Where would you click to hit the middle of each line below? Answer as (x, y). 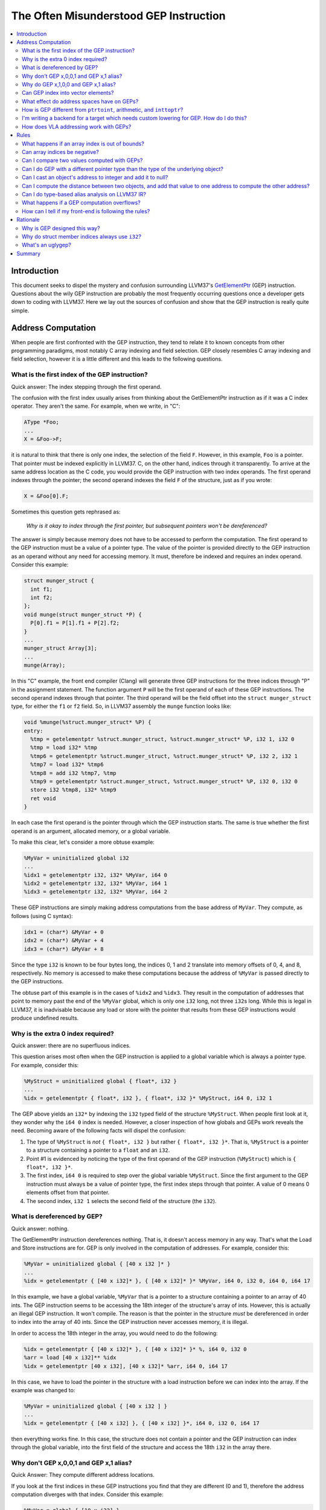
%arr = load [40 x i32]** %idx (70, 1358)
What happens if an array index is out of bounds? (83, 143)
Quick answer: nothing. (40, 1229)
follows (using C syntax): (42, 916)
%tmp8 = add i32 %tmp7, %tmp (74, 773)
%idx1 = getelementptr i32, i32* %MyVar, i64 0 (95, 875)
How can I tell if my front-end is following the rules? (86, 211)
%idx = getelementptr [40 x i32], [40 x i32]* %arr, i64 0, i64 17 (126, 1366)
